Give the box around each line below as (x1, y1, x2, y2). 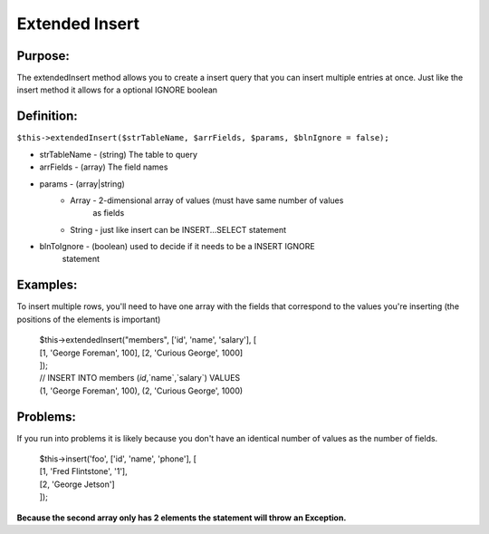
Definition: (16, 109, 79, 124)
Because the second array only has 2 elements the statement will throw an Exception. (16, 512, 347, 523)
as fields (92, 208, 125, 218)
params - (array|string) (39, 178, 126, 189)
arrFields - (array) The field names (39, 161, 168, 172)
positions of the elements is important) (16, 314, 161, 325)
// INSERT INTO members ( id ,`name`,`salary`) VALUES (39, 373, 241, 384)
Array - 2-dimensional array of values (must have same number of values (70, 195, 344, 206)
